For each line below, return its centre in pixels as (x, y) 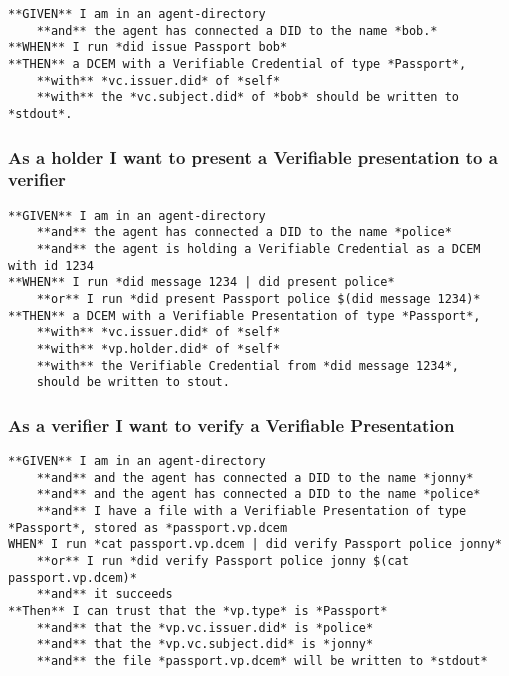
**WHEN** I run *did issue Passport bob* (148, 47)
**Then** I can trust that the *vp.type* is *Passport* (198, 611)
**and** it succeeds (104, 594)
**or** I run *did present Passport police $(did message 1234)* (258, 299)
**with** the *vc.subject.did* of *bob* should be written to (248, 97)
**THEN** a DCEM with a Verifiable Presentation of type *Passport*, (244, 315)
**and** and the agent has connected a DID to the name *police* (258, 494)
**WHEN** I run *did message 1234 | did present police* (201, 282)
